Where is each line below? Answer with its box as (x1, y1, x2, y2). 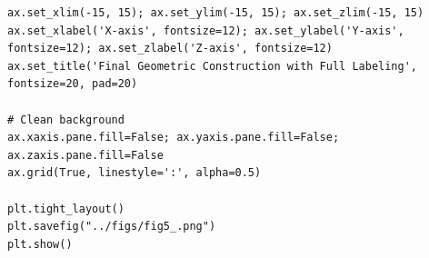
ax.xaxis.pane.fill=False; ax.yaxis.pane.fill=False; (7, 131, 340, 144)
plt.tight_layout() (7, 202, 125, 215)
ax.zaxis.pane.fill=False (7, 148, 164, 162)
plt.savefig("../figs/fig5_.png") (7, 220, 216, 233)
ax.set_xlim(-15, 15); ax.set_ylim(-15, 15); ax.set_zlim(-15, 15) (7, 6, 424, 19)
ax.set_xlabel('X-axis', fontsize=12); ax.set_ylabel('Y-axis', (7, 24, 404, 37)
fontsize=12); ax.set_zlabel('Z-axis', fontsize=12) (7, 42, 333, 55)
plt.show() (7, 237, 73, 251)
